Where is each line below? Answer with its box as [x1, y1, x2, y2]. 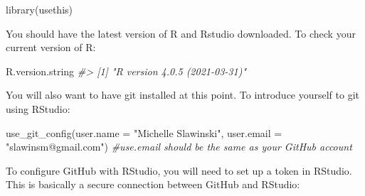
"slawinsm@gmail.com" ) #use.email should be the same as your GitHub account [6, 139, 352, 154]
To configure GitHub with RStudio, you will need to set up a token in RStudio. [6, 163, 352, 178]
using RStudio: [6, 101, 70, 116]
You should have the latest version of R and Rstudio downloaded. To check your [6, 26, 356, 40]
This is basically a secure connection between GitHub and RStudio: [6, 177, 300, 192]
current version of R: [6, 40, 96, 55]
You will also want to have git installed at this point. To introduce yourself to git [6, 87, 360, 102]
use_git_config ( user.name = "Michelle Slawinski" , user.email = [6, 125, 282, 140]
